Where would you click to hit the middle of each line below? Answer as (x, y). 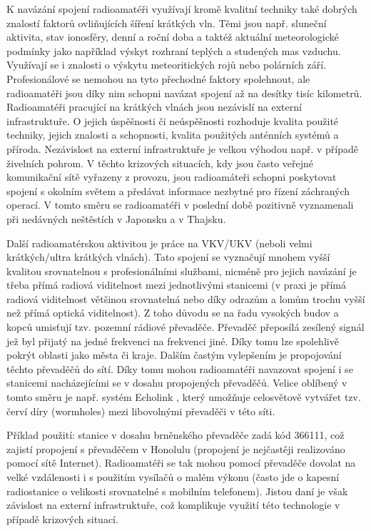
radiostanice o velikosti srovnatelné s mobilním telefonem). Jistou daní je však (177, 491)
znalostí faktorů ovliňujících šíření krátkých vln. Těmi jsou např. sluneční (167, 23)
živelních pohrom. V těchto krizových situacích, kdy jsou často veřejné (160, 163)
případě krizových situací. (62, 518)
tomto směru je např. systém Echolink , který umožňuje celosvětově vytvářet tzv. (184, 397)
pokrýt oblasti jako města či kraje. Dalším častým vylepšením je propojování (174, 355)
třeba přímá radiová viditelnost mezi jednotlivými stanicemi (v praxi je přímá (176, 285)
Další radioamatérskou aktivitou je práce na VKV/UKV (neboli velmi (159, 243)
